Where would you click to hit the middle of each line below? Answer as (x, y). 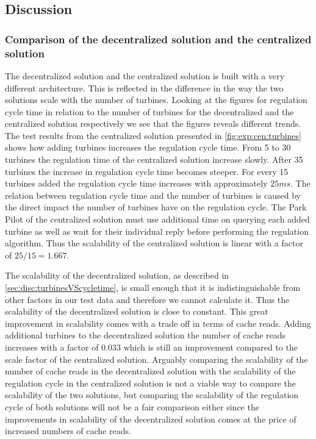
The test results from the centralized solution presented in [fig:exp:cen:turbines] (153, 135)
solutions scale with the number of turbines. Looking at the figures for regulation (156, 100)
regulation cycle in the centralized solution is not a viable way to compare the (151, 383)
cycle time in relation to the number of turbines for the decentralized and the (149, 111)
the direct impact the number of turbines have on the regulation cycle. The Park (156, 207)
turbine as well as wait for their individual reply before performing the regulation (157, 231)
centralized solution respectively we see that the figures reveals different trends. (153, 123)
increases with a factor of (52, 347)
